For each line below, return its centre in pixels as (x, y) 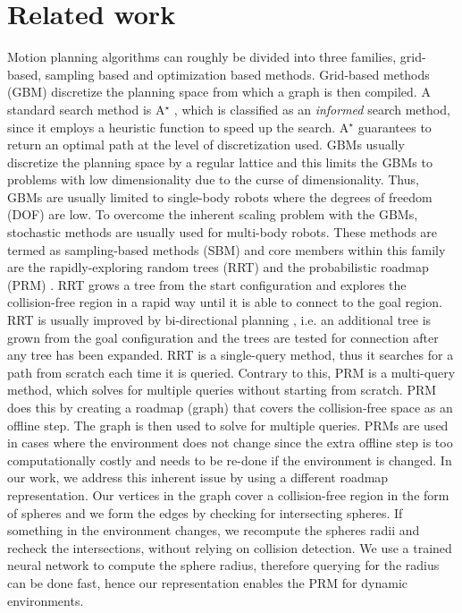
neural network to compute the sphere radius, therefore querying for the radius (223, 565)
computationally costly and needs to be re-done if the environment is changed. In (230, 460)
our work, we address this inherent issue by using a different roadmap (198, 477)
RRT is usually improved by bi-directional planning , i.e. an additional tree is (219, 320)
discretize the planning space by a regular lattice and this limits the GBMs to (220, 162)
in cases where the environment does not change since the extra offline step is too (230, 443)
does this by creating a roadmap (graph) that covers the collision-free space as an (230, 407)
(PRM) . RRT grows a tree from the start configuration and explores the (207, 284)
